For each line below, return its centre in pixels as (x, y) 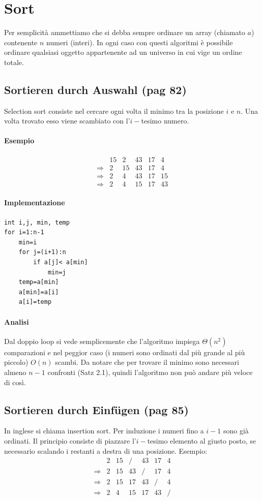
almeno (15, 372)
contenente (21, 42)
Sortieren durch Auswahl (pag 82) (95, 89)
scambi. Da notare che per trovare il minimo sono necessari (147, 362)
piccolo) (16, 362)
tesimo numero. (165, 121)
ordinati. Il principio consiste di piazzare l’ (70, 440)
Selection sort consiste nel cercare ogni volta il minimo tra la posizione (114, 111)
